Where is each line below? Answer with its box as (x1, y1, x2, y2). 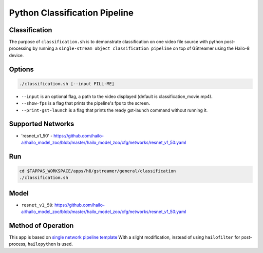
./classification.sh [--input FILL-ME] (19, 81, 114, 86)
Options (9, 65, 34, 73)
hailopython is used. (27, 241, 73, 247)
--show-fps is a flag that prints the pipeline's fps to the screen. (21, 100, 150, 106)
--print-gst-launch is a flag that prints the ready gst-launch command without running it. (21, 107, 208, 113)
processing (9, 45, 32, 51)
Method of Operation (9, 222, 74, 230)
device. (9, 52, 24, 58)
